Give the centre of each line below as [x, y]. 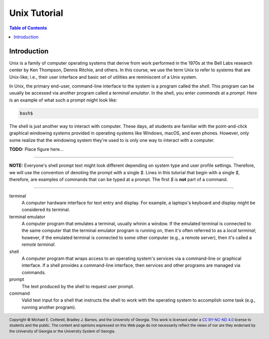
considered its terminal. [46, 210]
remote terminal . [39, 244]
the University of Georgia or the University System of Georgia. [62, 332]
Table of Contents [28, 28]
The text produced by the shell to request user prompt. [78, 286]
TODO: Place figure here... [36, 149]
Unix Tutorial [36, 13]
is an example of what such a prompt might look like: [63, 100]
